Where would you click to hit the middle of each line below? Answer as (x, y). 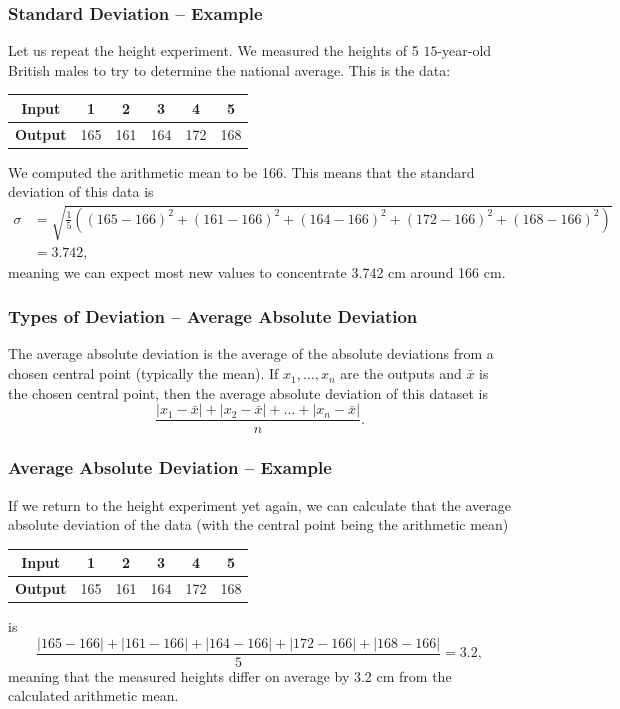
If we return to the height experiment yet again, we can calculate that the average (259, 504)
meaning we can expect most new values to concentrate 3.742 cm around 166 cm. (257, 271)
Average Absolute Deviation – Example (170, 467)
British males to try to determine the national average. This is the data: (229, 69)
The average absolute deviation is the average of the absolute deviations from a (251, 353)
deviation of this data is (81, 191)
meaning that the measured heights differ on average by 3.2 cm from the (230, 675)
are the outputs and (401, 373)
